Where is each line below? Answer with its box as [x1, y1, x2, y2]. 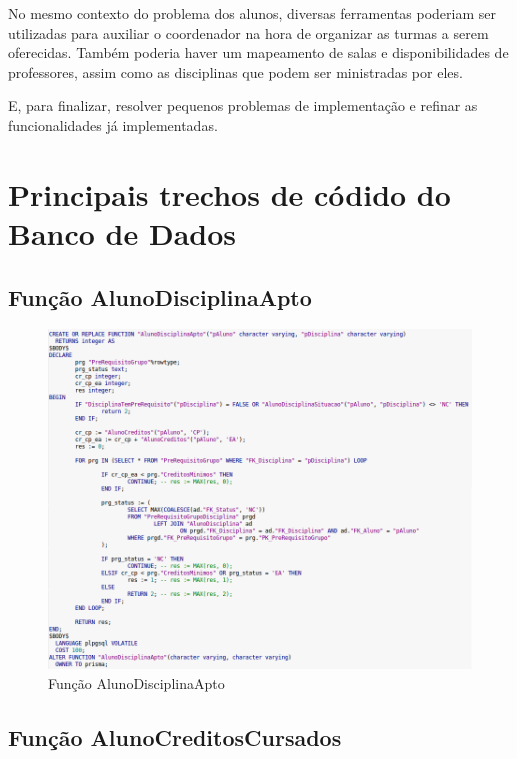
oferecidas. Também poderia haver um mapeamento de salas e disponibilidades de [8, 42, 509, 63]
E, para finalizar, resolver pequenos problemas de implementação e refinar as [8, 95, 478, 116]
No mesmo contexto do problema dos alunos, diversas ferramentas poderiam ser [8, 3, 497, 23]
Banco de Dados [8, 212, 237, 253]
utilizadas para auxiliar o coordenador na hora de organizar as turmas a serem [8, 22, 489, 43]
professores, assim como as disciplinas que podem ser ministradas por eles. [8, 61, 463, 82]
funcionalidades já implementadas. [8, 114, 218, 135]
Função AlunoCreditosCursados [8, 721, 342, 752]
